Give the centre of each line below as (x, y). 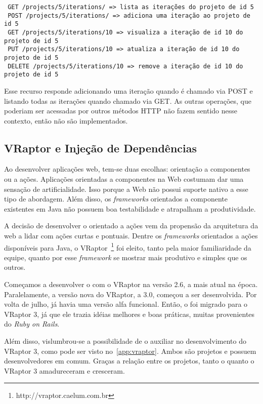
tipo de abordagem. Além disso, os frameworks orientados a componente (116, 199)
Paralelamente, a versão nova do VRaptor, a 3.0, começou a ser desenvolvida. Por (130, 294)
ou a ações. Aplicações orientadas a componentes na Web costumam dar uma (124, 179)
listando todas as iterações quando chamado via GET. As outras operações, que (128, 100)
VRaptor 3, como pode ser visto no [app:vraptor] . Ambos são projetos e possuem (130, 351)
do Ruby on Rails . (32, 324)
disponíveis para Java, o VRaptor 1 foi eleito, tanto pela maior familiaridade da (128, 247)
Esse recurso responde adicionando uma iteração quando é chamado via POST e (128, 90)
